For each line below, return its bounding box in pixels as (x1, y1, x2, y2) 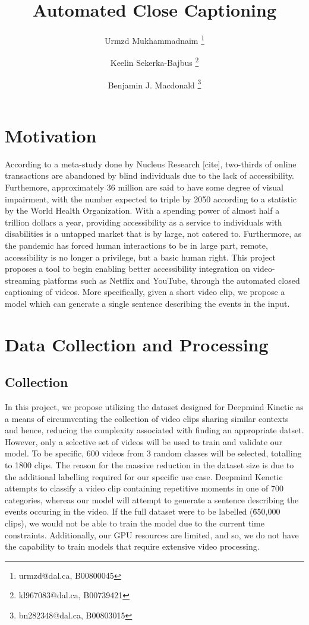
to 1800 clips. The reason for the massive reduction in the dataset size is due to (5, 459, 294, 471)
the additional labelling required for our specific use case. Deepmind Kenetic (5, 470, 283, 483)
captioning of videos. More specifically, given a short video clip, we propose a (5, 285, 285, 298)
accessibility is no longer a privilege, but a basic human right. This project (5, 250, 276, 263)
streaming (5, 274, 41, 286)
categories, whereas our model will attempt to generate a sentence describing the (5, 493, 299, 506)
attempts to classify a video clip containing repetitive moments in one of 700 (5, 482, 283, 494)
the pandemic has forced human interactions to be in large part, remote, (5, 239, 268, 251)
